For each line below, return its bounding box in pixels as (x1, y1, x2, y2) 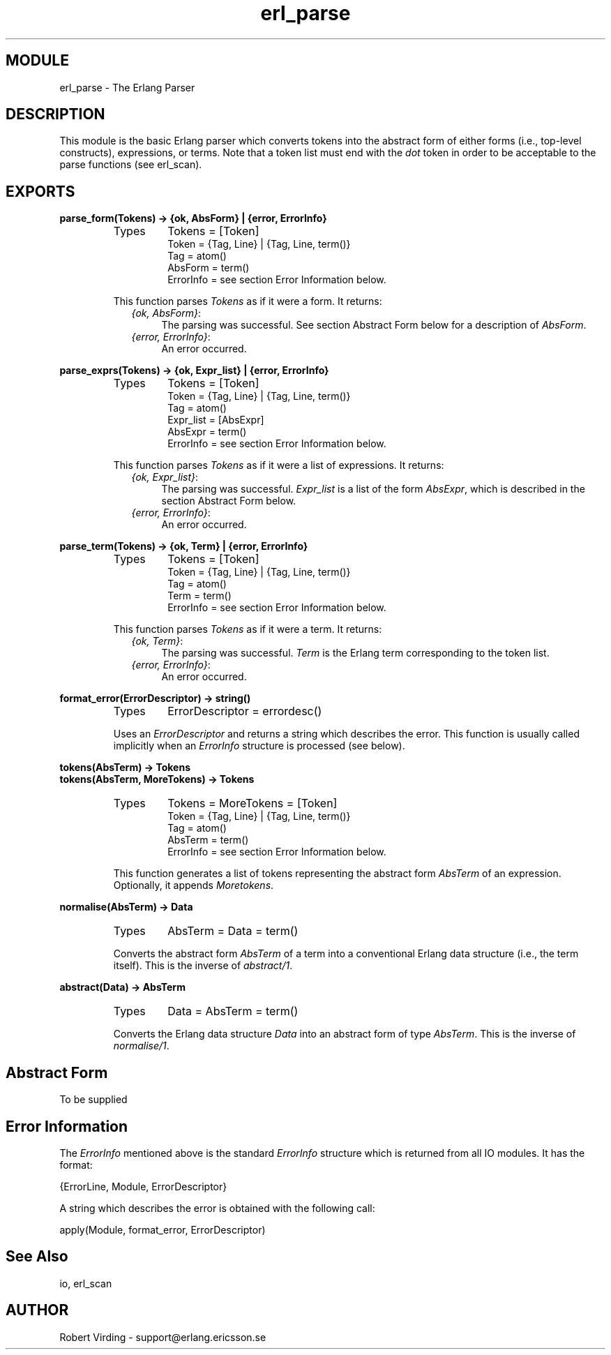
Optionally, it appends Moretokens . (113, 879, 274, 892)
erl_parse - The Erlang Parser (59, 81, 195, 93)
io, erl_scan (59, 1277, 112, 1289)
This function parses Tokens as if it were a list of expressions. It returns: (113, 459, 444, 472)
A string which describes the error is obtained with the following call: (59, 1201, 375, 1214)
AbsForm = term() (167, 262, 250, 274)
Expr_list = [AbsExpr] (167, 414, 264, 426)
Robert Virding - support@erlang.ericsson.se (59, 1331, 266, 1343)
